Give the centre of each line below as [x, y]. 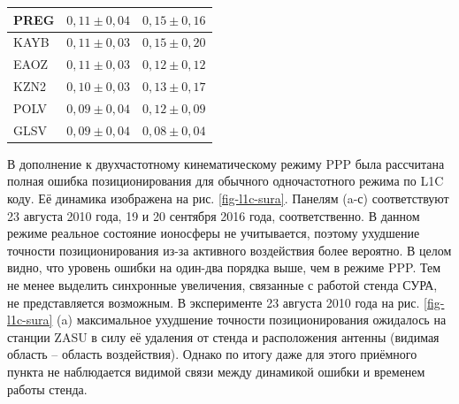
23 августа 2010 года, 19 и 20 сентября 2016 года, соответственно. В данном [214, 215]
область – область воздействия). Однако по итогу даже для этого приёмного [212, 354]
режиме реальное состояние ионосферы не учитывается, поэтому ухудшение [214, 233]
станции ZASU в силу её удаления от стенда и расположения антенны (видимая [223, 336]
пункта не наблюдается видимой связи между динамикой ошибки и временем [216, 371]
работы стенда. [47, 389]
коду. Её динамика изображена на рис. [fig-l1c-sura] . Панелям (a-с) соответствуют [228, 198]
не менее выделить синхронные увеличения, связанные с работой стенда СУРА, [222, 284]
